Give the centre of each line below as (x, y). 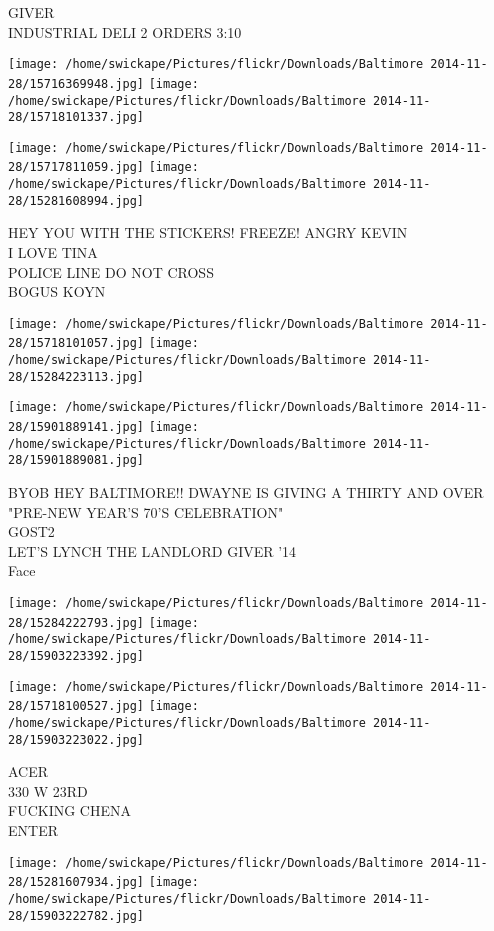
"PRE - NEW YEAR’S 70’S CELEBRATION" (146, 511)
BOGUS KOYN (57, 291)
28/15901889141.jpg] (76, 427)
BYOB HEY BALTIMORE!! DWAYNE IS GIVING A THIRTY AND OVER (246, 492)
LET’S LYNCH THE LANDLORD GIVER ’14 (152, 550)
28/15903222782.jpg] (76, 915)
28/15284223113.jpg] (76, 376)
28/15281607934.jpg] (76, 882)
